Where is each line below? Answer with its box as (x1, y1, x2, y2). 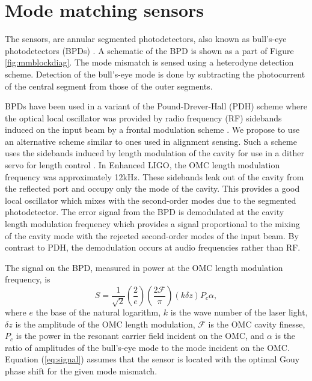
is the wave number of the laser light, (170, 306, 308, 318)
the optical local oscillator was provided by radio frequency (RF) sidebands (5, 111, 282, 124)
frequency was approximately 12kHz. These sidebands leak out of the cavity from (5, 170, 304, 183)
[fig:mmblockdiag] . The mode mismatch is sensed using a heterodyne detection (5, 56, 294, 69)
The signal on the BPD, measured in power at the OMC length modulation (5, 261, 283, 273)
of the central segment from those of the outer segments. (5, 79, 213, 92)
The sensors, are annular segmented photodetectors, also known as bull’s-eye (5, 32, 287, 45)
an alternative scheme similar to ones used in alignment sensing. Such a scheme (5, 135, 297, 147)
